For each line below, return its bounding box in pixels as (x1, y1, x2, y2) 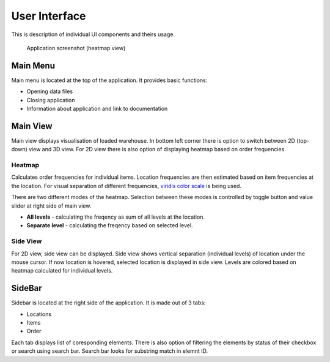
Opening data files (26, 88, 73, 95)
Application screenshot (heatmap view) (26, 44, 126, 51)
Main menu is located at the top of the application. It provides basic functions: (11, 77, 208, 84)
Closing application (26, 96, 76, 104)
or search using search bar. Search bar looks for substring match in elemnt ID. (11, 347, 208, 355)
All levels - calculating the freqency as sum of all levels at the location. (26, 213, 205, 221)
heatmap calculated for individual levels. (11, 267, 113, 274)
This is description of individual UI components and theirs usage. (11, 31, 175, 38)
